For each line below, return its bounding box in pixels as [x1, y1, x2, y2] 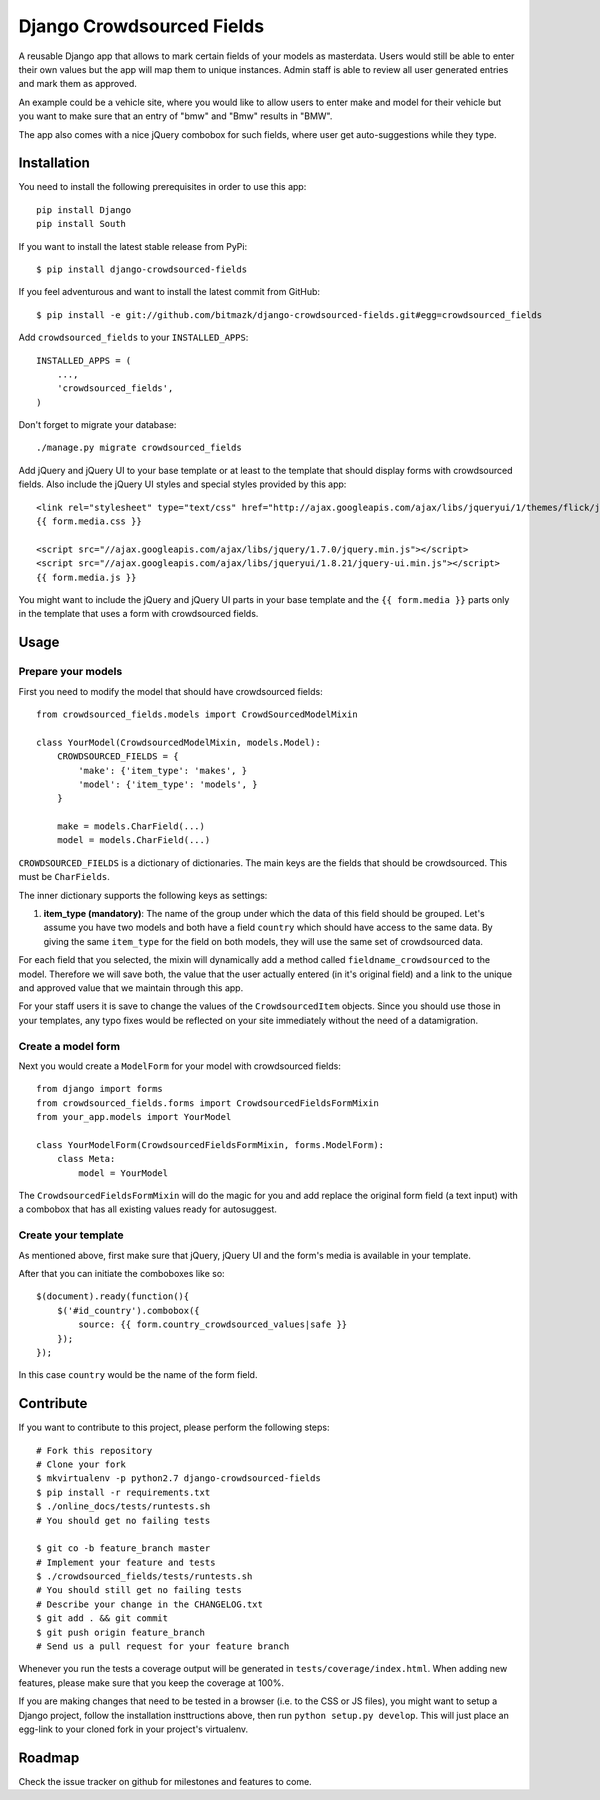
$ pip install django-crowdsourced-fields [36, 263, 248, 275]
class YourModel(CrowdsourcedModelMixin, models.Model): [36, 736, 322, 748]
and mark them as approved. [18, 78, 137, 90]
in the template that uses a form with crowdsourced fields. [18, 608, 259, 620]
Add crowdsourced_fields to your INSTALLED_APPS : [18, 331, 249, 344]
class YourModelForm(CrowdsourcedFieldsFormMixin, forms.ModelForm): [36, 1139, 385, 1150]
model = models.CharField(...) [56, 835, 211, 846]
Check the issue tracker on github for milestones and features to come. [18, 1775, 312, 1787]
